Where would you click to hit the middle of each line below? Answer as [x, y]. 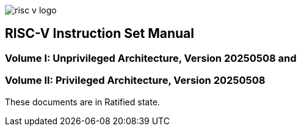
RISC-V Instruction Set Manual [100, 34]
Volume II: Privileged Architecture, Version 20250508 [135, 80]
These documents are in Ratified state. [82, 102]
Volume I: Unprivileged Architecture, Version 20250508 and [151, 58]
